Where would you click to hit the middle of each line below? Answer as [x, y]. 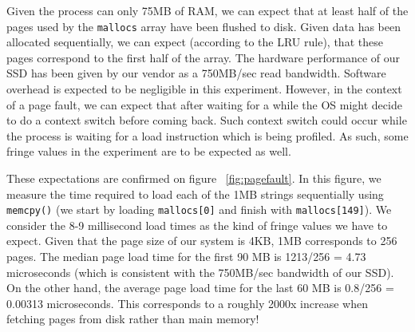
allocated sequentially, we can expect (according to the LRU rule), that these [195, 42]
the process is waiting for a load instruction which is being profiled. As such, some [207, 135]
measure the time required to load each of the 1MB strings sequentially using [195, 194]
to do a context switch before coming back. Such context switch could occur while [207, 120]
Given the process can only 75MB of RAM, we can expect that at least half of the [207, 10]
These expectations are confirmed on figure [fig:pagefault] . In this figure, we [194, 178]
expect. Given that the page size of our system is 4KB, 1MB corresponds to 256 [202, 241]
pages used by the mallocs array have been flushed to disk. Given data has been [204, 26]
